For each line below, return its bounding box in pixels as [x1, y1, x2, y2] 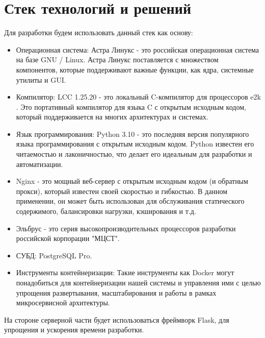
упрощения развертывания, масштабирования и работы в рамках [16, 287, 217, 298]
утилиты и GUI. [16, 74, 66, 85]
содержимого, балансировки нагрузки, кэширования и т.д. [16, 206, 196, 216]
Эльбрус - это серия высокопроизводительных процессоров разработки [16, 223, 236, 233]
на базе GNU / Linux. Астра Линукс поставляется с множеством [16, 54, 219, 65]
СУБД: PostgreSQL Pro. [16, 250, 92, 260]
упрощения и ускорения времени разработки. [4, 324, 144, 335]
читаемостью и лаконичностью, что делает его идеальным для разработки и [16, 149, 252, 159]
